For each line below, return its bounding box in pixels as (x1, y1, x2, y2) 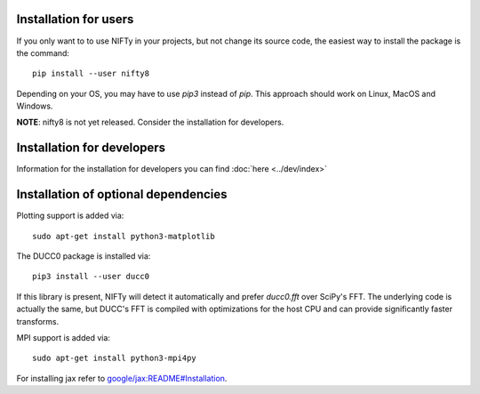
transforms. (16, 316, 60, 326)
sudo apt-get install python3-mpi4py (32, 353, 197, 364)
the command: (16, 47, 70, 58)
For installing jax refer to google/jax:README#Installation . (16, 373, 228, 383)
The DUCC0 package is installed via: (16, 251, 151, 261)
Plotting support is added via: (16, 210, 124, 221)
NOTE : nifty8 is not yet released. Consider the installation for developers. (16, 117, 284, 128)
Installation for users (16, 12, 134, 27)
